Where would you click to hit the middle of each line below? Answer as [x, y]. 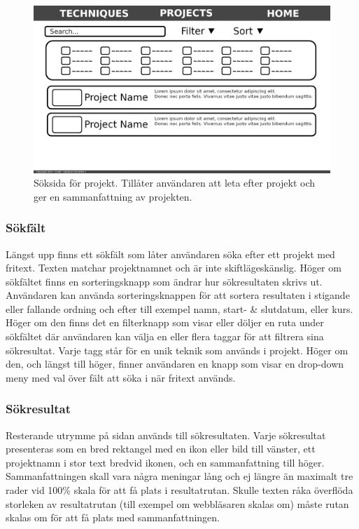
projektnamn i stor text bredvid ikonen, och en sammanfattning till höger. [165, 462]
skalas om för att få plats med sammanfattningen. [113, 517]
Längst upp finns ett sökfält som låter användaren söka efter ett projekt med [170, 254]
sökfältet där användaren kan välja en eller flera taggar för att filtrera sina [165, 336]
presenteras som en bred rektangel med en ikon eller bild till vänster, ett [161, 449]
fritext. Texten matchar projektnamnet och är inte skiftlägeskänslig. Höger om [174, 268]
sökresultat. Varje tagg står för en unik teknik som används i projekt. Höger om [177, 350]
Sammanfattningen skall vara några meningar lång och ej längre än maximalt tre [179, 476]
